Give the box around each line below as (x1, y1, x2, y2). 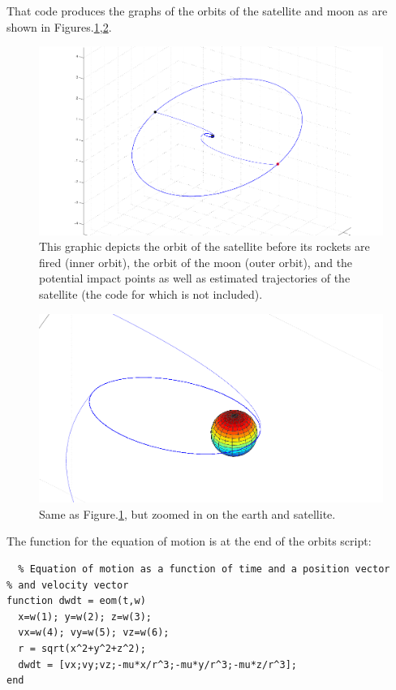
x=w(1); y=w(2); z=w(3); (18, 610, 152, 623)
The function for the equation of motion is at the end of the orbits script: (6, 533, 372, 550)
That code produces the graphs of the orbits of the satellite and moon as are (6, 2, 388, 19)
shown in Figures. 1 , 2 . (6, 18, 112, 35)
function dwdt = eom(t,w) (6, 595, 146, 607)
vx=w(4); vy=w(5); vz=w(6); (18, 627, 170, 639)
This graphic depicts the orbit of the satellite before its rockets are (39, 238, 370, 255)
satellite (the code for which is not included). (39, 286, 263, 303)
